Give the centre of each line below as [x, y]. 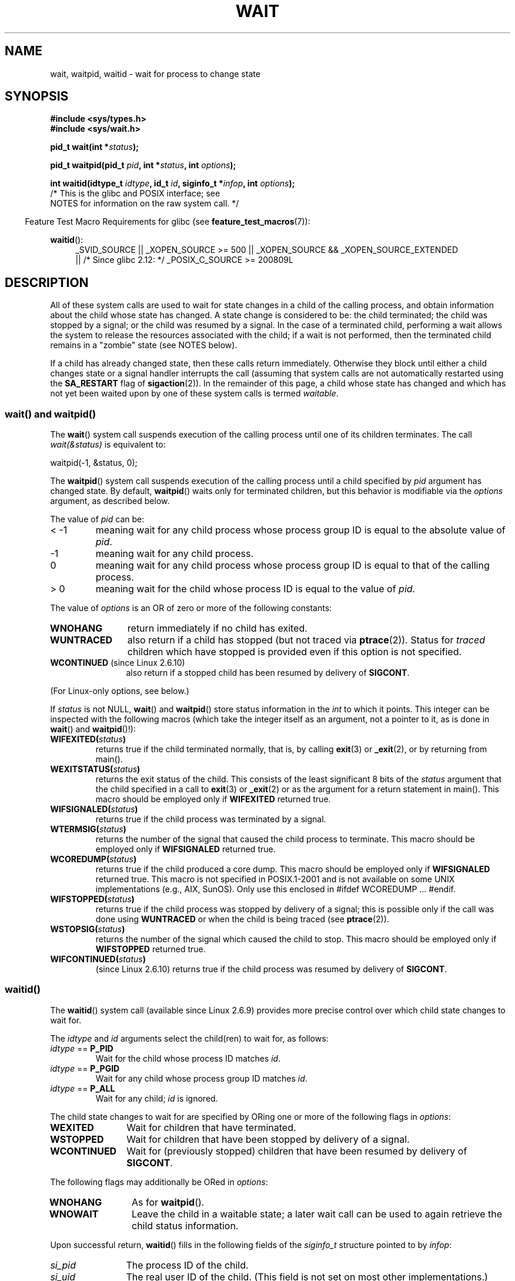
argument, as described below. [110, 501]
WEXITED [72, 1127]
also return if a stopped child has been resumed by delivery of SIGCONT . [268, 673]
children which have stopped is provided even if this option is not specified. [295, 652]
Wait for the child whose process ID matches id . [188, 1058]
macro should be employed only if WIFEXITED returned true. [213, 799]
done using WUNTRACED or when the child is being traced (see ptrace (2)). [242, 919]
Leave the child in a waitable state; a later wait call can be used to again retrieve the [317, 1214]
